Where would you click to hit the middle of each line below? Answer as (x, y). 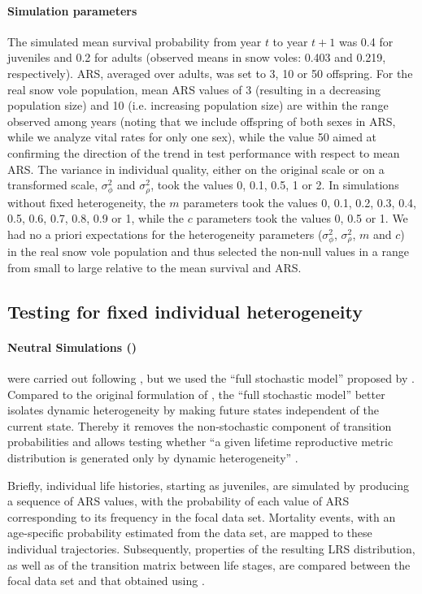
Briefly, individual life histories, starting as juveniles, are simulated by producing (209, 485)
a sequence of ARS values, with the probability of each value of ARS (178, 501)
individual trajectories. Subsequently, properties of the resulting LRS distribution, (211, 548)
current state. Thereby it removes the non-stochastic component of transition (200, 425)
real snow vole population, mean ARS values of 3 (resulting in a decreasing (194, 89)
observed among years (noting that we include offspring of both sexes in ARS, (202, 121)
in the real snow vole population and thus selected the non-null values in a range (208, 251)
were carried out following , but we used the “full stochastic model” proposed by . (211, 378)
